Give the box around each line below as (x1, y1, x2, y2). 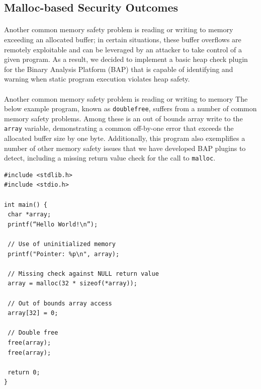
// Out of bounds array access (8, 299, 112, 307)
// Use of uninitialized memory (8, 241, 116, 248)
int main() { (4, 201, 47, 208)
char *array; (8, 211, 51, 218)
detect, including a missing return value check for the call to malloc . (4, 152, 216, 163)
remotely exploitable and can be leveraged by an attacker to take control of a (4, 44, 242, 54)
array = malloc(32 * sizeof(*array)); (8, 280, 137, 287)
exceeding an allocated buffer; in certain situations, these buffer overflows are (4, 34, 241, 44)
